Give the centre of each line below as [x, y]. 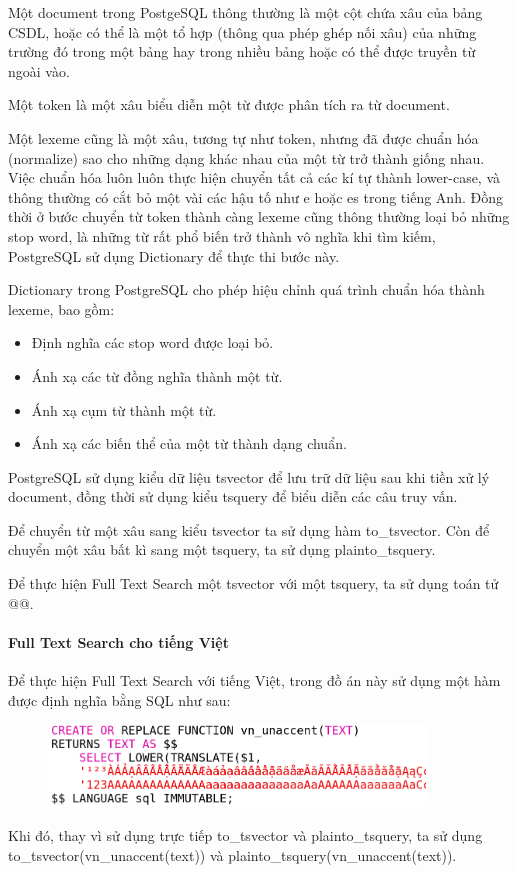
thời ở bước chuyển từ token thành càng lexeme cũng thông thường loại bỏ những [259, 216]
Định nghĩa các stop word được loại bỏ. [152, 342]
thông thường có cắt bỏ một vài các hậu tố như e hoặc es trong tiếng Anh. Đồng [255, 196]
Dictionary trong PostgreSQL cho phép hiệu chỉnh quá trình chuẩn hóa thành [246, 289]
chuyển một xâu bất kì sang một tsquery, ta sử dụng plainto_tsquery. [222, 549]
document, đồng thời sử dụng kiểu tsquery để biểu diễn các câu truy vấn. [233, 496]
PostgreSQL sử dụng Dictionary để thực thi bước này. [174, 255]
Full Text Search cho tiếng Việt [118, 641]
